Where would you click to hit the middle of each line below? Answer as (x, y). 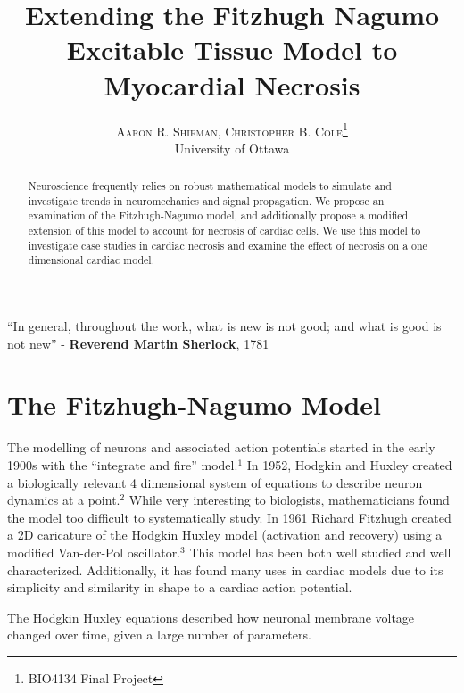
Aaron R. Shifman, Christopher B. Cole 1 (232, 129)
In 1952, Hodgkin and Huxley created (349, 464)
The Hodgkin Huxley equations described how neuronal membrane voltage (211, 617)
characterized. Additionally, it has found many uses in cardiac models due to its (225, 569)
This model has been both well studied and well (320, 552)
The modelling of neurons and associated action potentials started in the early (221, 447)
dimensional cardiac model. (91, 260)
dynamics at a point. (64, 500)
